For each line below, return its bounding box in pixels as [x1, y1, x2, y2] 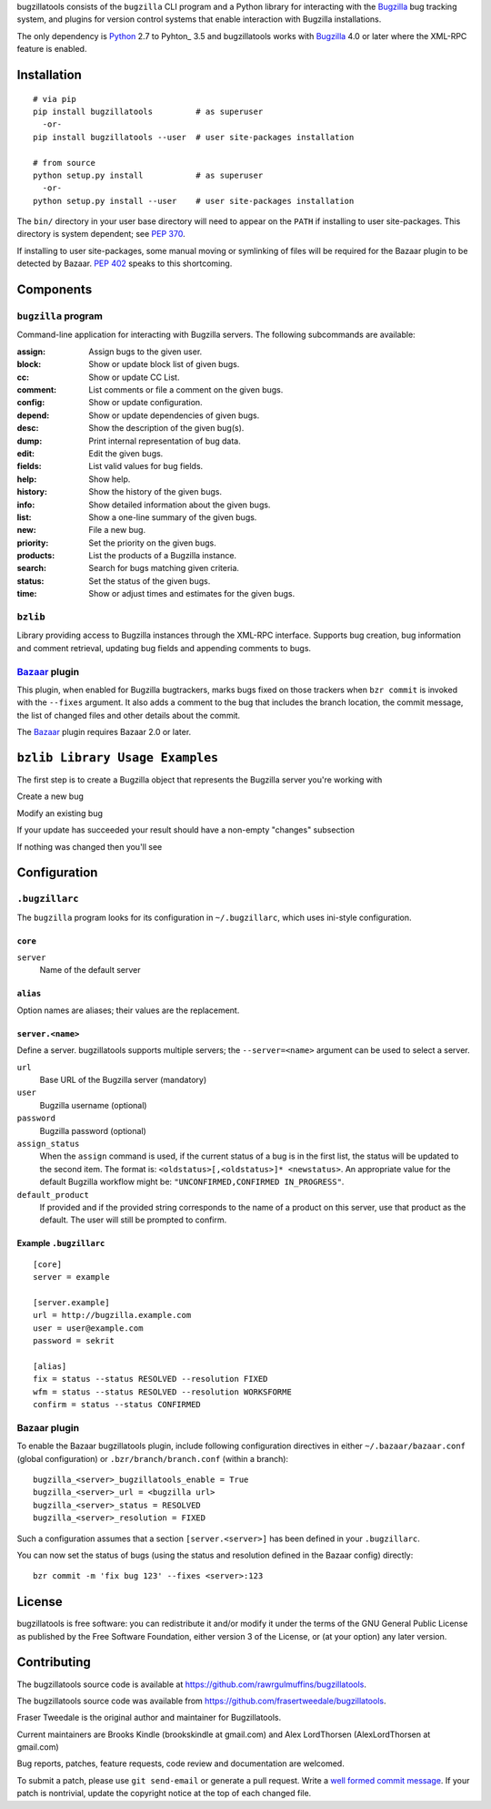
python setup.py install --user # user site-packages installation [33, 196, 355, 206]
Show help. [88, 474, 131, 485]
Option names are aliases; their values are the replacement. [16, 1005, 240, 1016]
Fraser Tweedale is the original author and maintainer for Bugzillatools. [16, 1712, 282, 1723]
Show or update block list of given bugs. [88, 359, 240, 370]
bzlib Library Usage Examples [16, 750, 219, 765]
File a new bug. [88, 525, 145, 536]
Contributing [16, 1654, 91, 1671]
